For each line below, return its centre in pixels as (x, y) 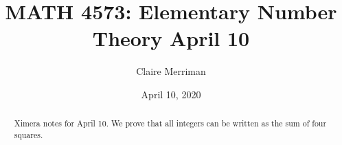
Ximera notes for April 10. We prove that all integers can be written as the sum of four (170, 123)
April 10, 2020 (171, 94)
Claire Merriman (171, 71)
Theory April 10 (171, 38)
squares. (28, 134)
